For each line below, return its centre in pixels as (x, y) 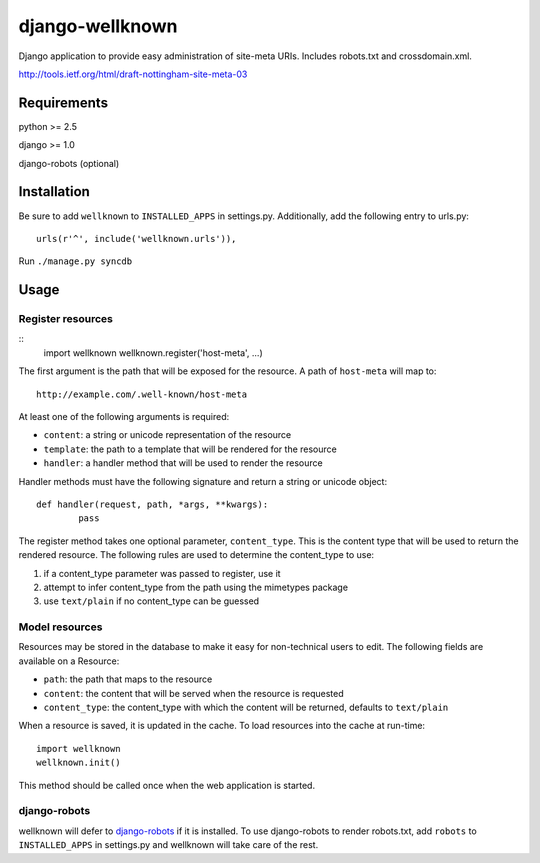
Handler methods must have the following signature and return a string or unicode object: (203, 481)
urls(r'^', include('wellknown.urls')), (136, 238)
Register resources (66, 319)
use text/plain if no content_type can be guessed (151, 601)
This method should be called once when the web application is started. (166, 785)
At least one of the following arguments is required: (124, 417)
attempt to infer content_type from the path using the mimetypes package (196, 587)
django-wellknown (98, 26)
